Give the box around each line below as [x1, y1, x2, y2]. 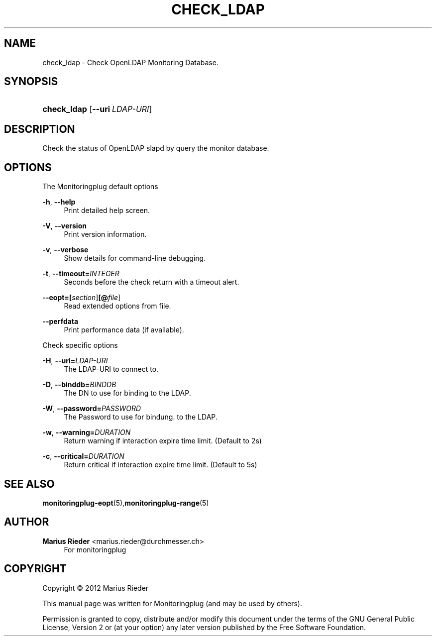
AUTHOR [4, 516, 49, 529]
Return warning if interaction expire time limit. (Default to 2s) [64, 436, 262, 445]
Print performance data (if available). [64, 325, 184, 334]
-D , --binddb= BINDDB [42, 380, 116, 389]
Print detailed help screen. [64, 206, 150, 215]
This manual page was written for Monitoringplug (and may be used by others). [42, 599, 302, 608]
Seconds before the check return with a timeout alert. [64, 278, 239, 287]
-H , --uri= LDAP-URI [42, 356, 108, 365]
